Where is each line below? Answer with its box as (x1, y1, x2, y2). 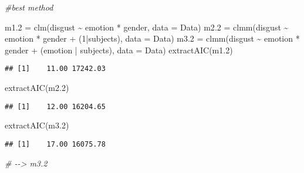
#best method (5, 1, 53, 13)
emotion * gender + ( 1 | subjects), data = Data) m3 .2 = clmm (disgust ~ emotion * (5, 32, 300, 45)
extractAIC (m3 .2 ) (5, 119, 69, 131)
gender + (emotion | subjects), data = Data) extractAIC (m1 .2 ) (5, 43, 233, 56)
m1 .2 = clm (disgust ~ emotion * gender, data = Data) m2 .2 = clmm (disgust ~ (5, 21, 289, 33)
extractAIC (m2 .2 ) (5, 82, 69, 94)
